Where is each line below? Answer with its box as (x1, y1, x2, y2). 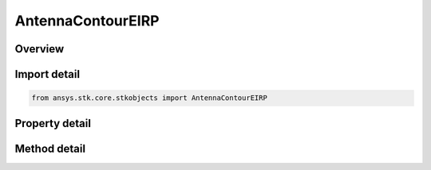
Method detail (14, 141, 86, 155)
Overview (14, 42, 65, 56)
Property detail (14, 116, 92, 130)
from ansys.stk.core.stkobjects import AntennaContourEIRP (31, 94, 267, 102)
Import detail (14, 68, 80, 81)
